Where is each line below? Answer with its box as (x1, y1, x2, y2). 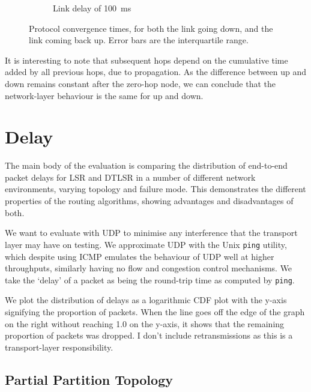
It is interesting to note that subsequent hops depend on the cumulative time (5, 53, 288, 66)
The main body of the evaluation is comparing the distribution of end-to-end (5, 159, 288, 172)
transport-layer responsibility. (5, 340, 113, 353)
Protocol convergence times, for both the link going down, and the (29, 22, 273, 34)
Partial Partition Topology (5, 370, 173, 388)
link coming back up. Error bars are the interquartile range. (29, 34, 249, 46)
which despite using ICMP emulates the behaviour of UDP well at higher (5, 250, 274, 262)
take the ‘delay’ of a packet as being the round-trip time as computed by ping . (5, 273, 295, 286)
